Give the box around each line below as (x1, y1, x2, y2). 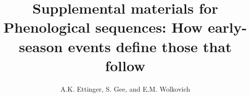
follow (105, 55, 146, 75)
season (19, 36, 63, 56)
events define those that (68, 36, 232, 56)
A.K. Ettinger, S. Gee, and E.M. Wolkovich (60, 83, 191, 94)
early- (208, 17, 247, 37)
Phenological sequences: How (3, 17, 203, 37)
